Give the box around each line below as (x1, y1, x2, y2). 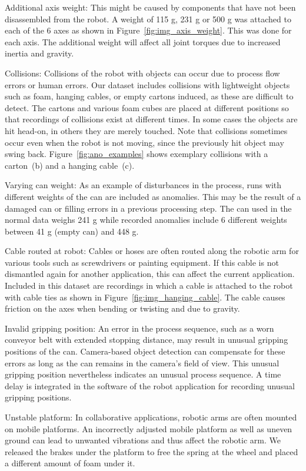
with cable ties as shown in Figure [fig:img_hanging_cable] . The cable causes (5, 290, 285, 303)
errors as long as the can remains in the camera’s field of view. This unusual (5, 356, 280, 369)
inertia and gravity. (5, 47, 74, 59)
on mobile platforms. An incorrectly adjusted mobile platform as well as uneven (5, 422, 292, 435)
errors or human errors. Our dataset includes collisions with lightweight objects (5, 78, 290, 91)
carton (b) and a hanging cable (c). (5, 159, 135, 171)
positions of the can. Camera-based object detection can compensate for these (5, 345, 285, 358)
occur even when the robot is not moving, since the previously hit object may (5, 136, 284, 148)
